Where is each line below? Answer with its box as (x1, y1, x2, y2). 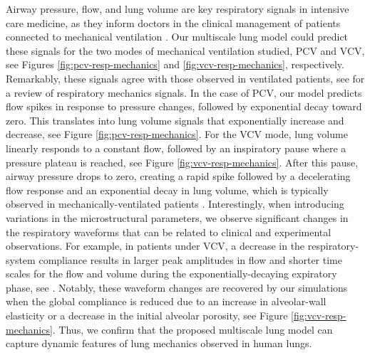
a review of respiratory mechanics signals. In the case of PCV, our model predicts (6, 85, 362, 100)
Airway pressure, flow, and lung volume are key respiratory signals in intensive (6, 1, 349, 16)
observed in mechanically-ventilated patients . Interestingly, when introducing (6, 196, 344, 211)
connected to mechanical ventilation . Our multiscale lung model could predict (6, 29, 349, 44)
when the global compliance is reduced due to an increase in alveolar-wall (6, 294, 327, 309)
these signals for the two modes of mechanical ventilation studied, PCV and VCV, (6, 43, 365, 58)
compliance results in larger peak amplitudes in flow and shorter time (38, 252, 342, 267)
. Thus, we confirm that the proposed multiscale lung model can (52, 322, 333, 337)
